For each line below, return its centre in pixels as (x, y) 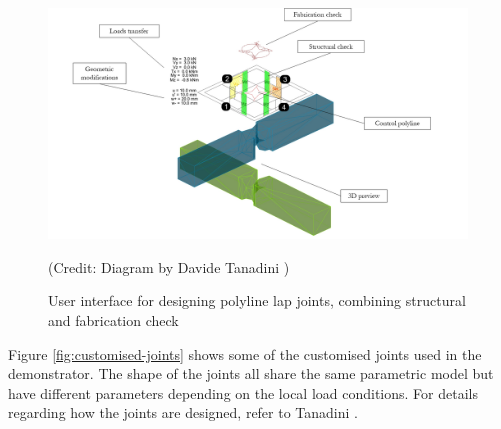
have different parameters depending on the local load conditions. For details (243, 392)
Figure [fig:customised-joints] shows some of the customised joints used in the (245, 353)
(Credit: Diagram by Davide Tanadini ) (169, 266)
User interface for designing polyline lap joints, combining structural (257, 300)
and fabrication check (113, 319)
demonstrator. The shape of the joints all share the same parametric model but (251, 373)
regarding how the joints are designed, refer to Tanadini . (183, 412)
